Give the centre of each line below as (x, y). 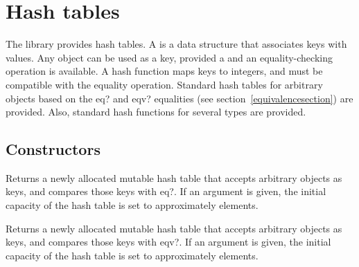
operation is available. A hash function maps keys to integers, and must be (164, 71)
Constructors (53, 149)
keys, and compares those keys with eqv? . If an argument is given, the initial (168, 242)
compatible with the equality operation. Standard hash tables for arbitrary (164, 84)
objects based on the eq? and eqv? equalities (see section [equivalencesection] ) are (179, 98)
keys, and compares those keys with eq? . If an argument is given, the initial (166, 191)
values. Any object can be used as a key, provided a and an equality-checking (169, 57)
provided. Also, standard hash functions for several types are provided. (156, 112)
